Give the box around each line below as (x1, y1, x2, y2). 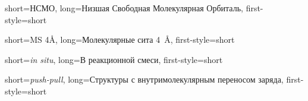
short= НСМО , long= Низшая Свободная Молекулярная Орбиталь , (5, 2, 243, 14)
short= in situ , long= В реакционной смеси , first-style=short (5, 53, 223, 65)
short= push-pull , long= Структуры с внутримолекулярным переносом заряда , (5, 73, 284, 86)
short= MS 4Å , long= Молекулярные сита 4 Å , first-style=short (5, 33, 235, 46)
